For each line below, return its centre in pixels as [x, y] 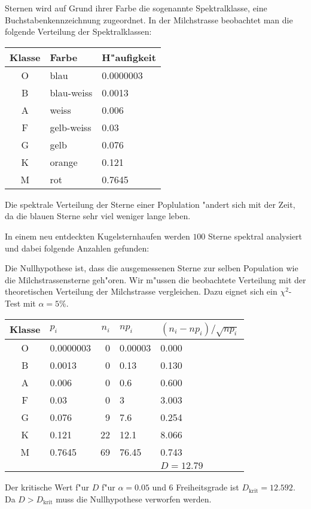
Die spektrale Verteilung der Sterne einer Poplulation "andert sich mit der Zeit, [150, 204]
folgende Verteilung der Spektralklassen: [78, 31]
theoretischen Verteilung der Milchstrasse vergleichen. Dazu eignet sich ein [141, 291]
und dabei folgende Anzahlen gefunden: [77, 248]
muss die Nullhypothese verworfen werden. [134, 499]
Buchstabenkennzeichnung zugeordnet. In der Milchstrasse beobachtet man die [149, 19]
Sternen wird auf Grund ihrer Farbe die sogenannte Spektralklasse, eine [136, 8]
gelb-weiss [71, 127]
